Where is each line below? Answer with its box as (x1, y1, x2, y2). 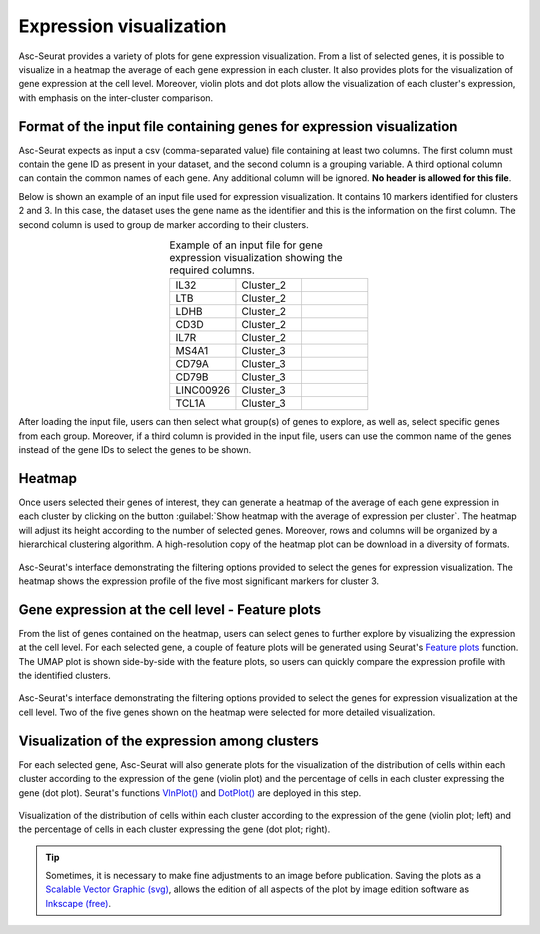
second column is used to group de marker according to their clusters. (18, 218, 309, 230)
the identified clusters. (18, 670, 111, 682)
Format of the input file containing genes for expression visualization (18, 118, 458, 135)
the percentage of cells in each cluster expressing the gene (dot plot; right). (18, 823, 331, 835)
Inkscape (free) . (45, 897, 112, 909)
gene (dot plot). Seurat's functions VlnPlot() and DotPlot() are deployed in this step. (18, 786, 362, 799)
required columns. (169, 263, 255, 277)
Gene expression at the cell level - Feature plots (18, 601, 322, 618)
